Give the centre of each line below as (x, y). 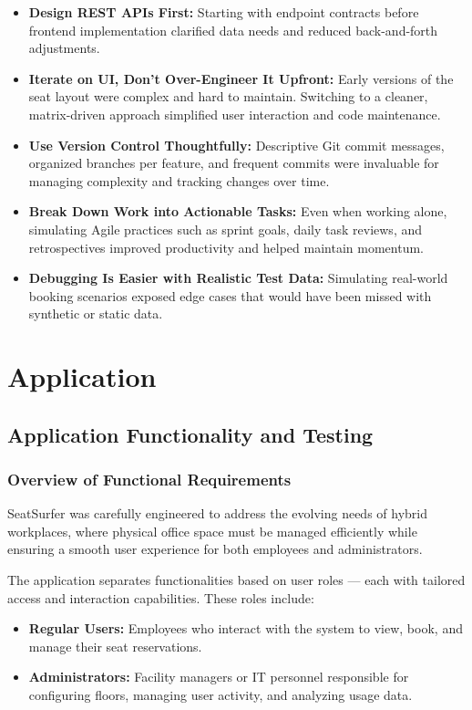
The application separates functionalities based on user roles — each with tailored (236, 580)
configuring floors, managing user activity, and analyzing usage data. (221, 695)
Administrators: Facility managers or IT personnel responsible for (219, 677)
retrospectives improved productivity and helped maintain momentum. (226, 247)
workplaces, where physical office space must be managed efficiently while (212, 531)
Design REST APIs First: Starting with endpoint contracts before (224, 12)
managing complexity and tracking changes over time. (179, 180)
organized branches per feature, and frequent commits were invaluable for (234, 163)
